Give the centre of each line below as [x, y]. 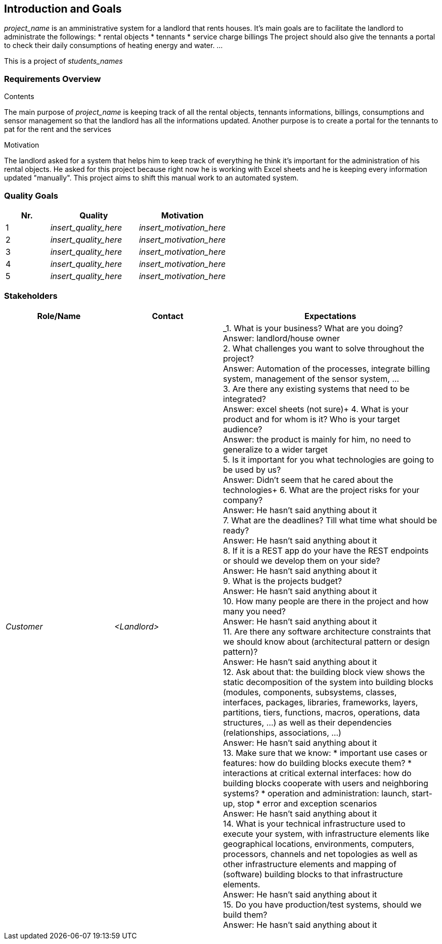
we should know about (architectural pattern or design [326, 641]
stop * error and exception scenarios [307, 803]
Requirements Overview [53, 79]
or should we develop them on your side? [302, 560]
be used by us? [252, 469]
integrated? [245, 399]
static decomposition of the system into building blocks [328, 682]
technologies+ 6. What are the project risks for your [321, 490]
